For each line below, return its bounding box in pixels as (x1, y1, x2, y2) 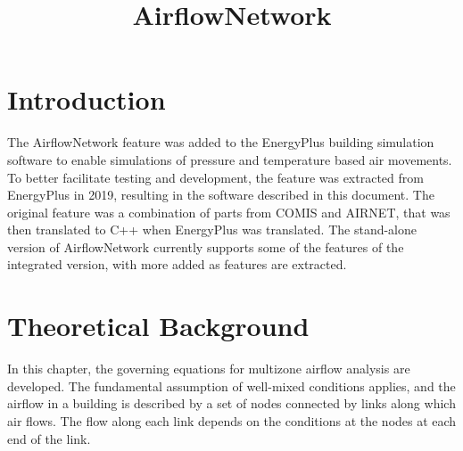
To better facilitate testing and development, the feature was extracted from (7, 168, 424, 186)
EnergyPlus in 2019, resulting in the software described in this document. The (7, 185, 434, 204)
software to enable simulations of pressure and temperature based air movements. (7, 150, 452, 168)
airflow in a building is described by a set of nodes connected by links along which (7, 394, 456, 413)
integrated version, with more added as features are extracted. (7, 255, 347, 274)
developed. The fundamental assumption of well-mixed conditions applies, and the (7, 376, 456, 395)
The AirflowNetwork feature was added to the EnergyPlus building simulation (7, 133, 434, 152)
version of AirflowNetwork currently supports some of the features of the (7, 237, 404, 256)
